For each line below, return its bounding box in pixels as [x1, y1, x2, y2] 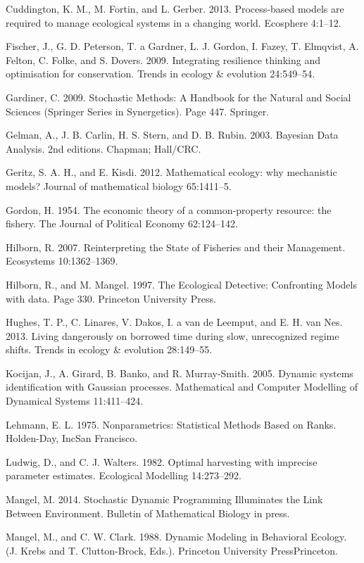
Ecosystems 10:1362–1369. [6, 253, 118, 268]
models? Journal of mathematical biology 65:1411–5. [6, 178, 232, 193]
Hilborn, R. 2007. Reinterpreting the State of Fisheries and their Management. [6, 239, 346, 254]
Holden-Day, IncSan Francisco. [6, 431, 138, 445]
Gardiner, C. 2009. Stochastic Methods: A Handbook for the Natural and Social [6, 89, 351, 104]
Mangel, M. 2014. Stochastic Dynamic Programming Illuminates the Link [6, 492, 323, 507]
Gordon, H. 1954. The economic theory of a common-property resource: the [6, 202, 332, 217]
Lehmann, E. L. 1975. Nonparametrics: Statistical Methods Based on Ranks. [6, 417, 337, 431]
